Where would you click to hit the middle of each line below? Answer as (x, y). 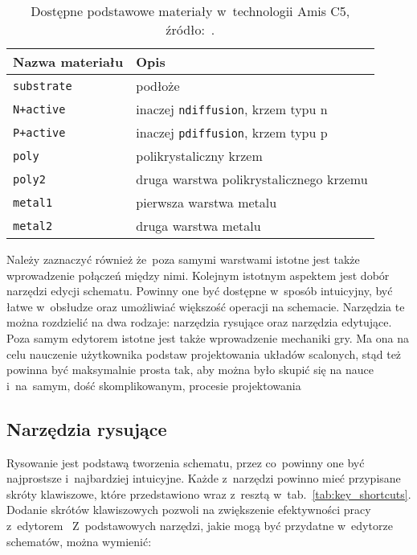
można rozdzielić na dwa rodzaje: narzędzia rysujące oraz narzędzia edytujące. (199, 322)
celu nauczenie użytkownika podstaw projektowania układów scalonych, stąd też (204, 354)
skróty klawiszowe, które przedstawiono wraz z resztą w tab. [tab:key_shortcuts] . (209, 493)
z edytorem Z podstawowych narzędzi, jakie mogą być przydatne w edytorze (200, 525)
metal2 (33, 226)
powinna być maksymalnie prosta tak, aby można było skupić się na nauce (190, 370)
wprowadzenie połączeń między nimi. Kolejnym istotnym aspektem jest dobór (198, 275)
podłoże (158, 86)
